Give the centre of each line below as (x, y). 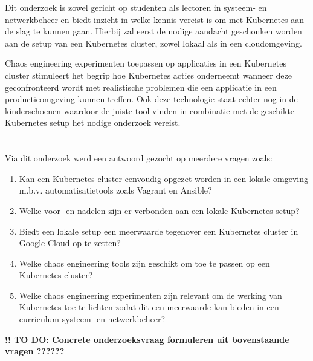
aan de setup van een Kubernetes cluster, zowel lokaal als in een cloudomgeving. (153, 43)
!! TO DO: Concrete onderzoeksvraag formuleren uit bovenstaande (147, 339)
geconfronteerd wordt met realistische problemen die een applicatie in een (141, 87)
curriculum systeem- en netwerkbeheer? (92, 319)
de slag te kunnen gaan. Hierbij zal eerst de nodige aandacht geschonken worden (153, 31)
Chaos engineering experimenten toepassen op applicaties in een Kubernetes (146, 63)
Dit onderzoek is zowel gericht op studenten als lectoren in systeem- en (136, 7)
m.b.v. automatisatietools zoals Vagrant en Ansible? (115, 190)
